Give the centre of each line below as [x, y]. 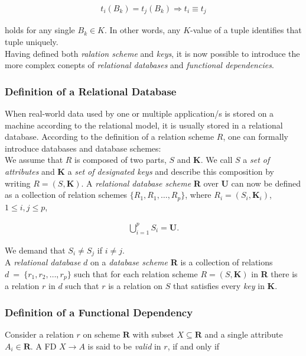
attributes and [30, 171]
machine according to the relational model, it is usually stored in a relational [144, 125]
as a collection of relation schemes [66, 195]
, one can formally [255, 137]
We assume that [34, 160]
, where [198, 195]
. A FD [43, 346]
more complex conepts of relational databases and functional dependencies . [139, 65]
